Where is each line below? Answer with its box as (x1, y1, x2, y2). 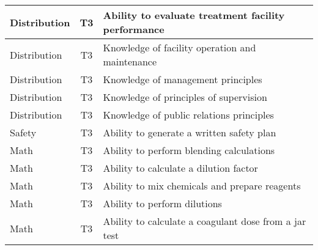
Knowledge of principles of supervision (103, 90, 267, 104)
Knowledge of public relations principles (103, 108, 274, 122)
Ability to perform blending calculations (103, 143, 275, 157)
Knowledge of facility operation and (103, 40, 256, 54)
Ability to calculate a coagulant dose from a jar (103, 214, 306, 228)
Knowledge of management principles (103, 72, 262, 86)
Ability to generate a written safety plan (103, 125, 276, 139)
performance (103, 22, 165, 36)
